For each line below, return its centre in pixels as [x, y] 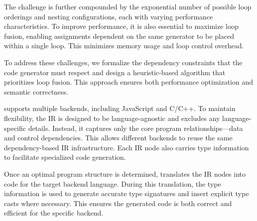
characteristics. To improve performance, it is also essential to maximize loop [122, 26]
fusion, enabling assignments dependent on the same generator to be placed [119, 36]
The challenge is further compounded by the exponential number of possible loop [128, 6]
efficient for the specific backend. [54, 213]
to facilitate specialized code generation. [65, 157]
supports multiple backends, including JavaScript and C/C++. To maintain [120, 108]
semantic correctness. [36, 91]
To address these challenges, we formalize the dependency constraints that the [123, 62]
